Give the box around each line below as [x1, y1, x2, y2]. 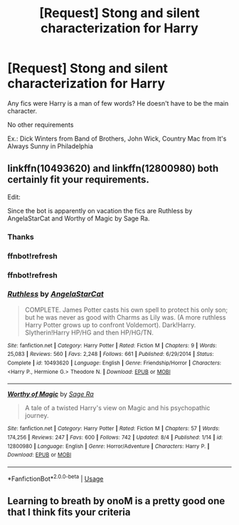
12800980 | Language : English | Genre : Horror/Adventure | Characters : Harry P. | [7, 442, 210, 450]
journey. [24, 412, 49, 420]
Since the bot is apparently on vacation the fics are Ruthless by [7, 206, 193, 215]
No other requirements [7, 120, 74, 129]
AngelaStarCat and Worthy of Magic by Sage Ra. [7, 214, 150, 223]
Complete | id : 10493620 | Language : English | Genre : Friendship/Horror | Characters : [7, 360, 222, 367]
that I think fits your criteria [7, 506, 131, 519]
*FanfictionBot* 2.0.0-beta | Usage [7, 473, 104, 483]
